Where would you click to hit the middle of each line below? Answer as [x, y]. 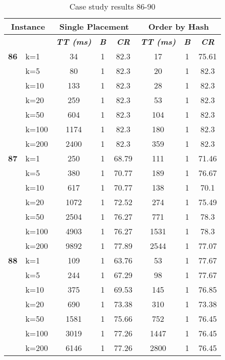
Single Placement [94, 26]
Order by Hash [178, 26]
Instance [28, 26]
